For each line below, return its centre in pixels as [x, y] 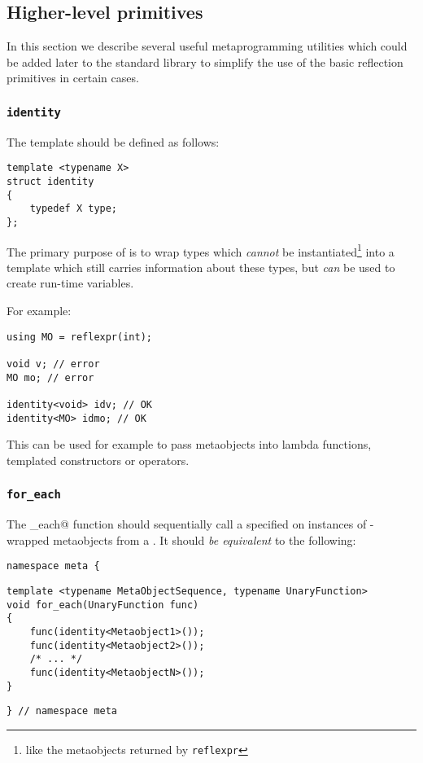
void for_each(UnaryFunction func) [103, 605]
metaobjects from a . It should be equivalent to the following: [205, 539]
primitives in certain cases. [73, 78]
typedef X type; [74, 209]
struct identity [50, 182]
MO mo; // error [50, 377]
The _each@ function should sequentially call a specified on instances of [187, 524]
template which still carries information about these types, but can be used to [201, 267]
